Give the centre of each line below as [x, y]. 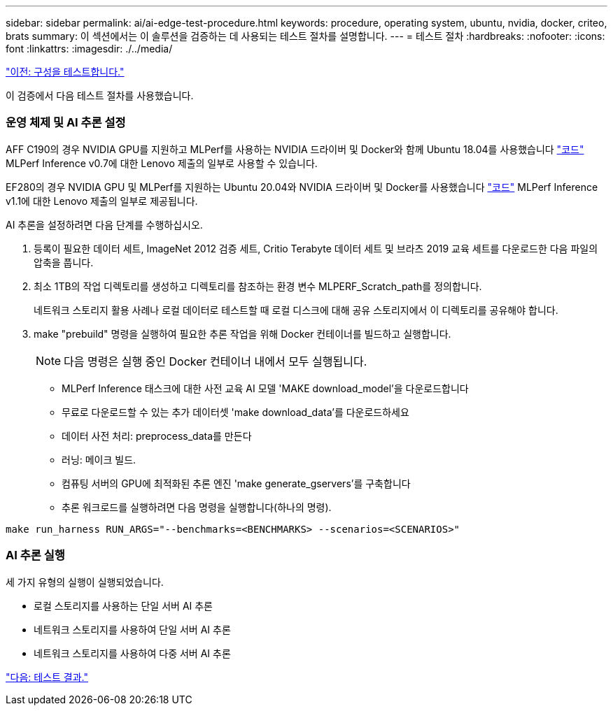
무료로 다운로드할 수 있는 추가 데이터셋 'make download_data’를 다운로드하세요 [235, 412]
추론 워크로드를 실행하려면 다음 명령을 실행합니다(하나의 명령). [197, 507]
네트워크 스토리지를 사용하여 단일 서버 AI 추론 [132, 629]
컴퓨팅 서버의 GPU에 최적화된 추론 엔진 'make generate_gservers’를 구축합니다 [236, 483]
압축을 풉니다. [64, 262]
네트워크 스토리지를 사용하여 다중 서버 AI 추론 [132, 653]
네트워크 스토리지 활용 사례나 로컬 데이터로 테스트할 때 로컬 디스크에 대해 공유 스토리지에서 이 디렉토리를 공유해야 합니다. [296, 310]
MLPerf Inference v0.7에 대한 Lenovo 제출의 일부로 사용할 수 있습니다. [162, 163]
